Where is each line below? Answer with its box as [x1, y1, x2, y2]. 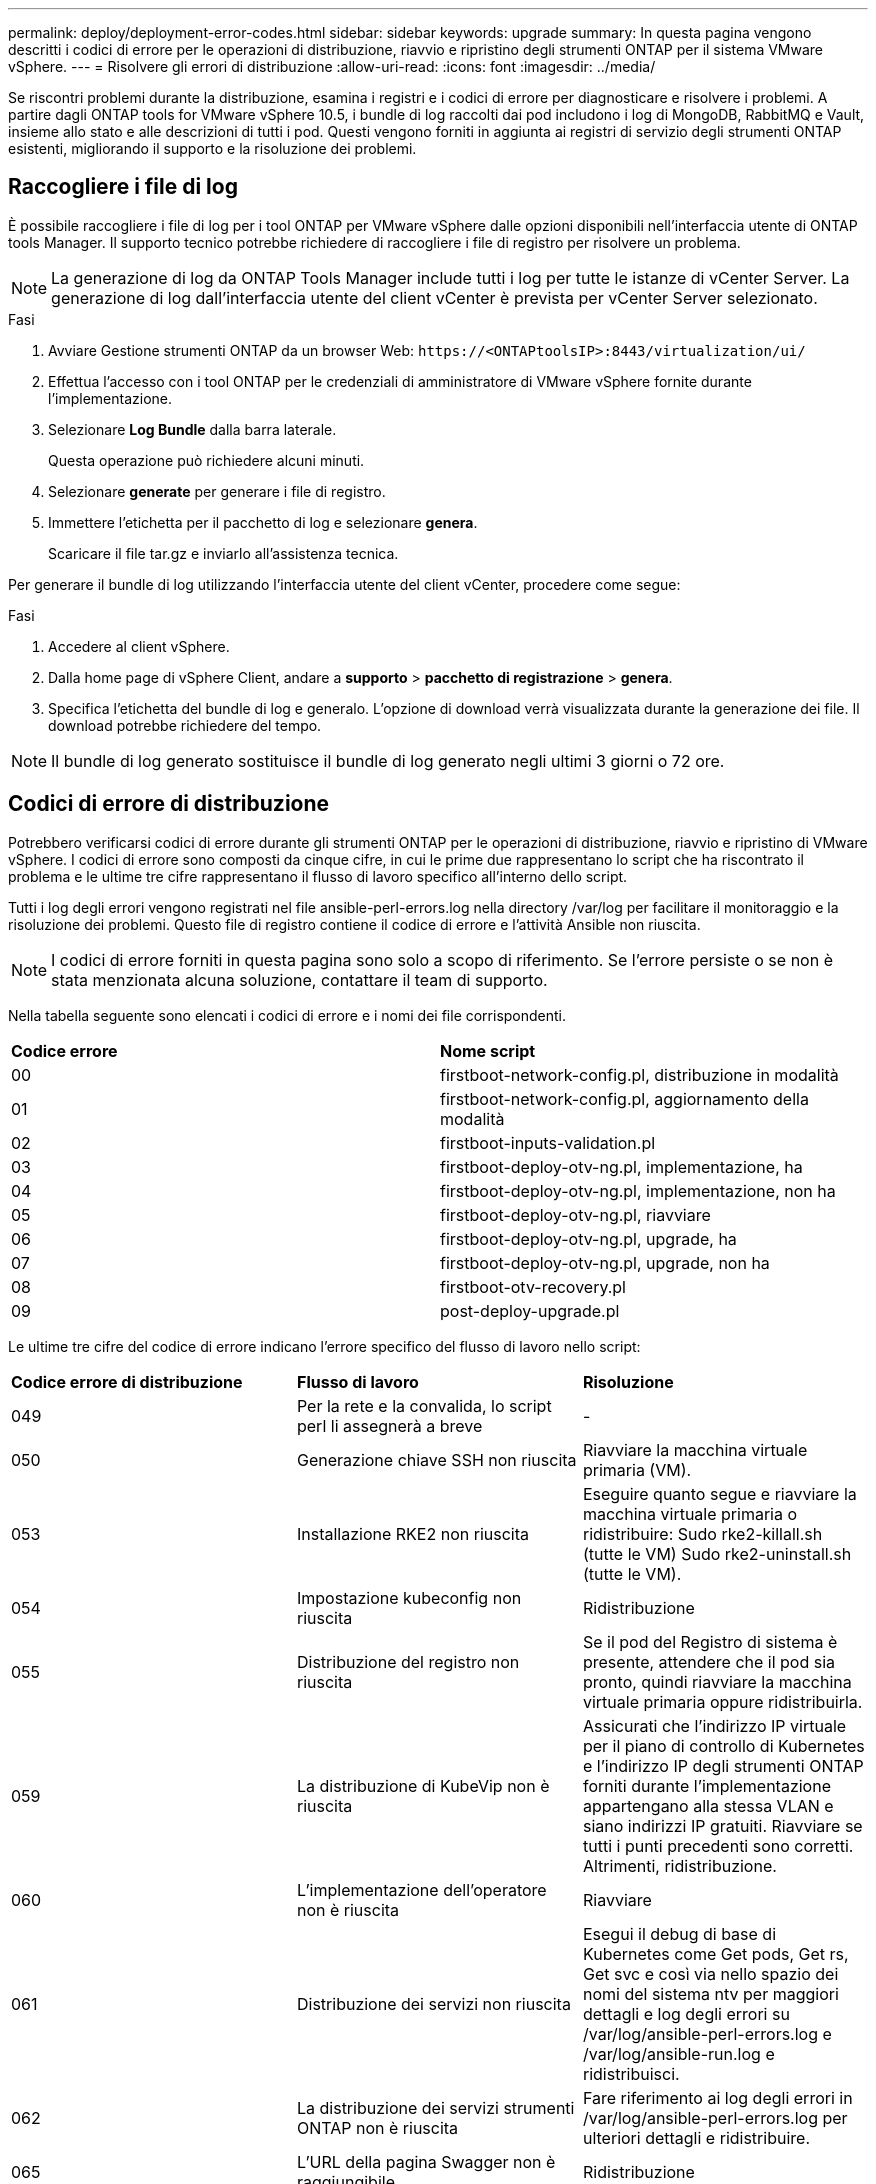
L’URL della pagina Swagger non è [296, 2151, 556, 2172]
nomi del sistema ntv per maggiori [582, 1983, 839, 2004]
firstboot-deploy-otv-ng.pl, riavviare [440, 1204, 711, 1225]
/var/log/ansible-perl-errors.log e [582, 2023, 832, 2044]
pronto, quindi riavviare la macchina [582, 1671, 852, 1692]
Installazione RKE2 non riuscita [296, 1523, 529, 1544]
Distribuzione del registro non [296, 1651, 520, 1672]
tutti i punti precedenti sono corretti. [582, 1835, 854, 1856]
